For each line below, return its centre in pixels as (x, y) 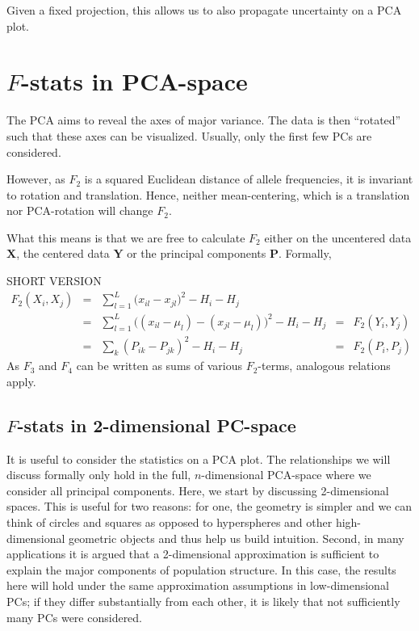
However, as (36, 179)
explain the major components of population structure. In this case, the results (201, 569)
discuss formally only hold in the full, (99, 475)
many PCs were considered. (75, 617)
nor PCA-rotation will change (80, 210)
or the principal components (197, 253)
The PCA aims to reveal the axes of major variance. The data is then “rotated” (204, 120)
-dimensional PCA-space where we (286, 475)
